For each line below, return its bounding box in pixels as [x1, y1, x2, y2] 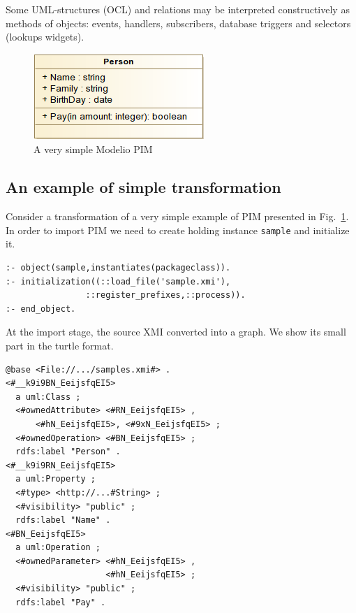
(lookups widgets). [6, 29, 84, 44]
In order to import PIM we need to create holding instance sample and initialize [6, 222, 350, 237]
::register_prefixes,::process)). [85, 290, 246, 301]
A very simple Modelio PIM [34, 142, 153, 157]
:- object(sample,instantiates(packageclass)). [6, 263, 231, 273]
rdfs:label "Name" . [15, 515, 111, 526]
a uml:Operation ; [15, 542, 101, 553]
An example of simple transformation [6, 176, 281, 198]
